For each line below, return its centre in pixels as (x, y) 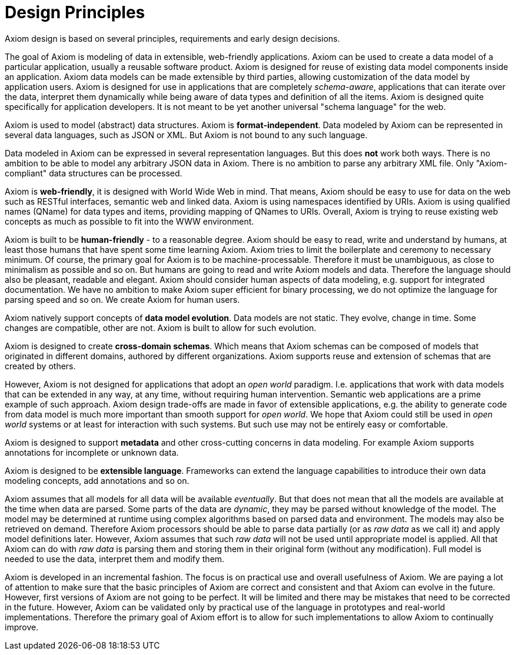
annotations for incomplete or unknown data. (92, 452)
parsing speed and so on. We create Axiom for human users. (122, 299)
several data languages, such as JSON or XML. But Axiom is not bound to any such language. (186, 135)
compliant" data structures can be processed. (94, 173)
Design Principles (75, 12)
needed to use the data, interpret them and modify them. (115, 559)
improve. (22, 627)
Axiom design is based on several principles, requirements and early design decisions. (172, 38)
